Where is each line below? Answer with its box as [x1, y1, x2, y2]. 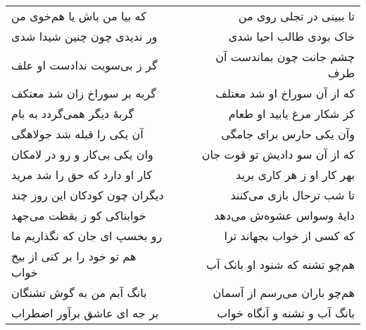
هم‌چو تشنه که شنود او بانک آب [206, 256, 355, 272]
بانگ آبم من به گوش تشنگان [11, 284, 147, 301]
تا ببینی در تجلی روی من [238, 8, 355, 24]
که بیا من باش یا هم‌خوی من [11, 8, 146, 24]
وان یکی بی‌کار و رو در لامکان [11, 146, 153, 162]
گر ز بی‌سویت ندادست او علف [11, 56, 158, 73]
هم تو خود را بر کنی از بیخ [11, 248, 137, 264]
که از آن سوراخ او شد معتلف [215, 85, 355, 101]
